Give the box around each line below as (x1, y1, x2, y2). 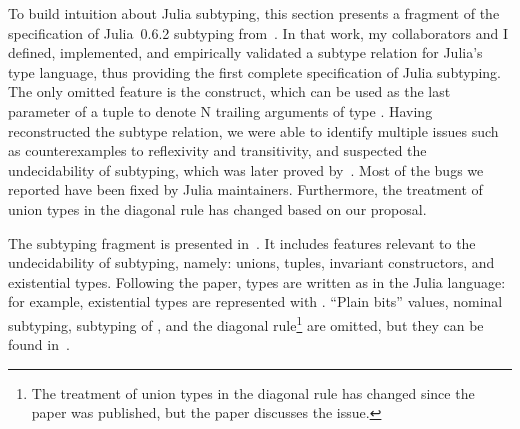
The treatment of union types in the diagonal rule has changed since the (31, 382, 475, 403)
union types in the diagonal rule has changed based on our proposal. (8, 198, 427, 219)
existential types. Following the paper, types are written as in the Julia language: (8, 271, 506, 292)
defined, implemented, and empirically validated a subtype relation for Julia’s (8, 42, 483, 63)
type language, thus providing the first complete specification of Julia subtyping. (8, 61, 501, 82)
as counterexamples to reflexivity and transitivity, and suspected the (8, 140, 427, 161)
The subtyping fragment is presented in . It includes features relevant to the (8, 232, 476, 253)
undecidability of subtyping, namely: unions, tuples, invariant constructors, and (8, 252, 495, 273)
